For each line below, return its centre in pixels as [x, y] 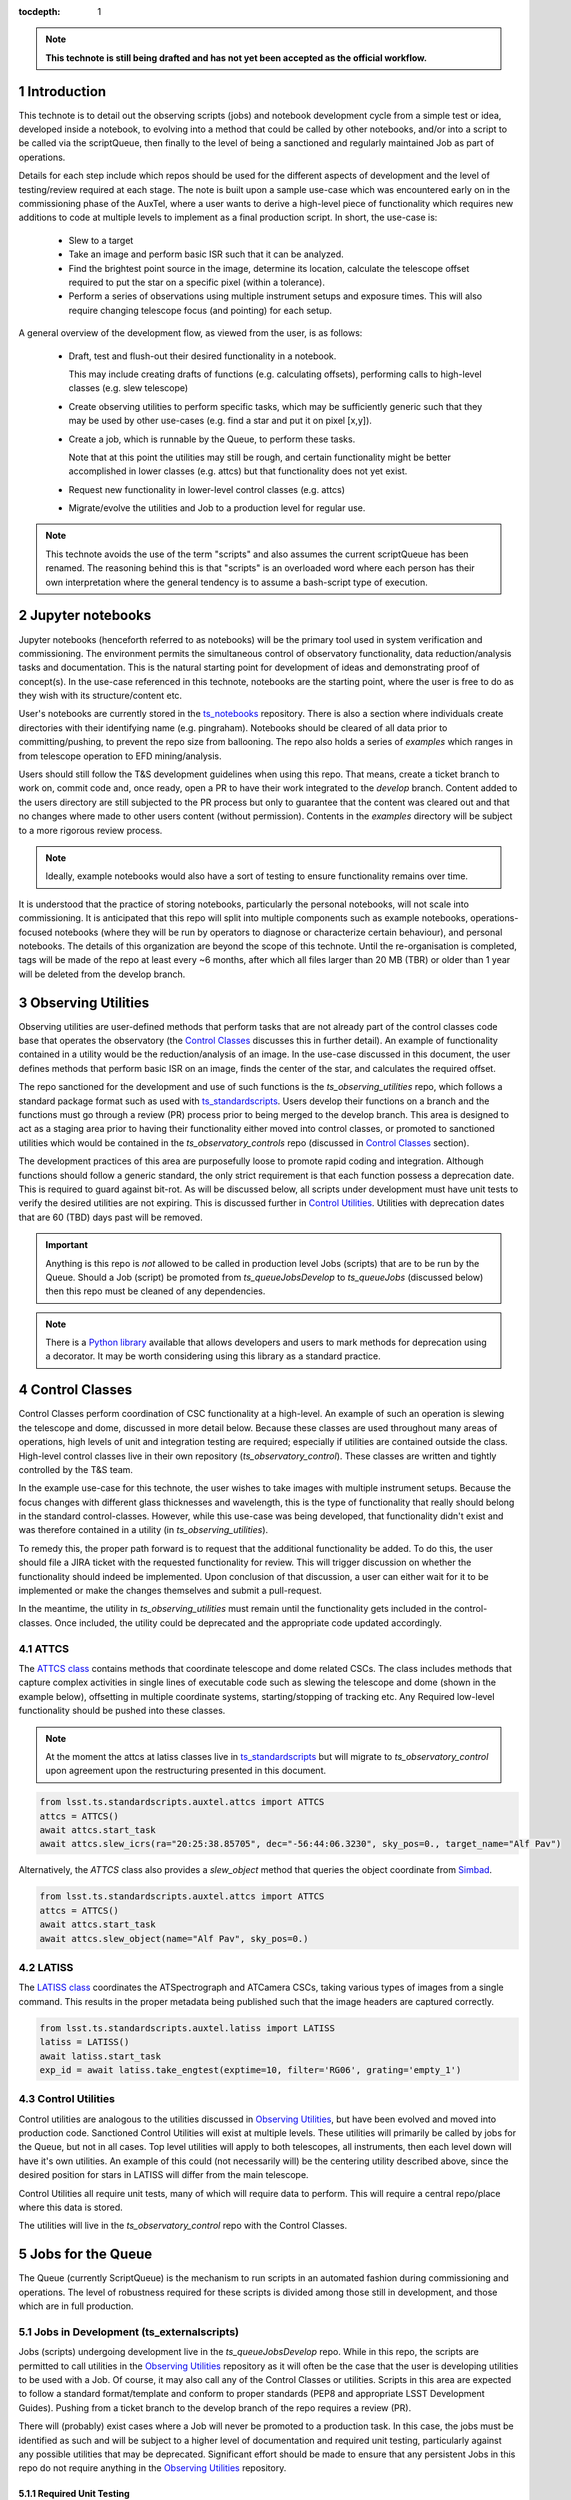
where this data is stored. [71, 2207]
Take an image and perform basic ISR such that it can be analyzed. [206, 254]
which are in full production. [76, 2306]
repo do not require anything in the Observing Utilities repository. [152, 2468]
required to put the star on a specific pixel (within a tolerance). [196, 282]
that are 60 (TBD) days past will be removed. [111, 1217]
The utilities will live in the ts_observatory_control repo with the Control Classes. [183, 2226]
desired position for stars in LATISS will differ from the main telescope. [163, 2175]
